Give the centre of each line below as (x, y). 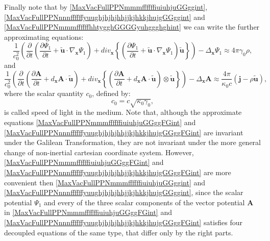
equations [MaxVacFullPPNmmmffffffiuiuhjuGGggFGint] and (100, 122)
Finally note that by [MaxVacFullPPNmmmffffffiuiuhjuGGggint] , (106, 7)
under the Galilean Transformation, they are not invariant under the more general (132, 142)
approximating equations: (44, 37)
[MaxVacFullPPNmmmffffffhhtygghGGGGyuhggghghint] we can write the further (132, 27)
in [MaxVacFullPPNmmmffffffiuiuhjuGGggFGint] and (88, 212)
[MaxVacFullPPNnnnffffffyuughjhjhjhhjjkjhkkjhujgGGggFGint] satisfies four (124, 222)
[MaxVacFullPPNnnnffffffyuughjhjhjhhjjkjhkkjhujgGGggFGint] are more (118, 172)
